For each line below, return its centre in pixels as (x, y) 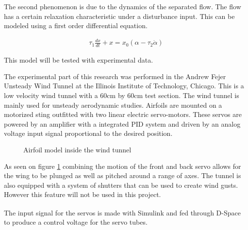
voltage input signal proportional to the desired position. (88, 133)
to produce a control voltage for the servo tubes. (76, 222)
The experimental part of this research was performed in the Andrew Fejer (115, 76)
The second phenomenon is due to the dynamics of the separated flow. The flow (123, 6)
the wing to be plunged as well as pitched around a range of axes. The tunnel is (123, 175)
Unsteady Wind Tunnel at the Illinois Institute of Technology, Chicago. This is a (124, 86)
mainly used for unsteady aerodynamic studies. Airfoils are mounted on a (113, 105)
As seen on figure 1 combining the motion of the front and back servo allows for (123, 166)
